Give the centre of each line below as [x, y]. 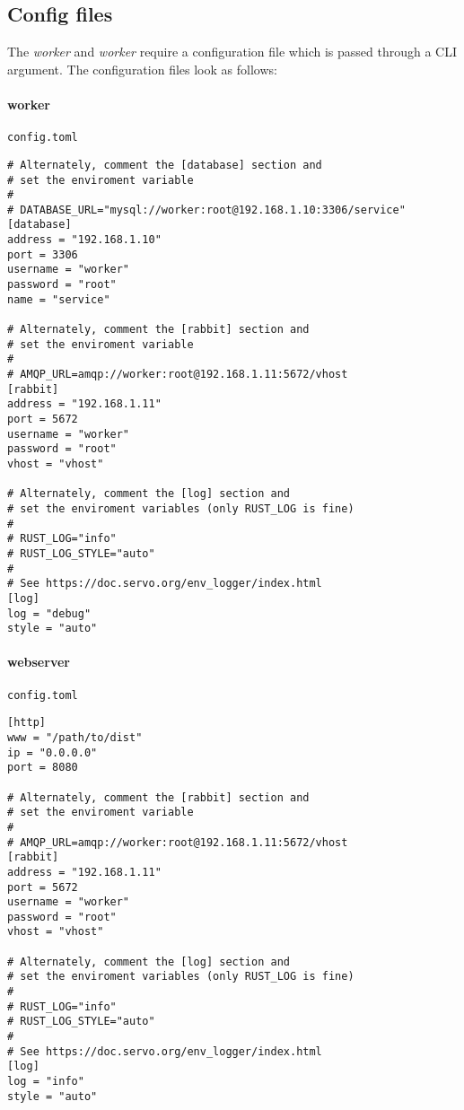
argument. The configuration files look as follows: [142, 69]
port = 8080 [43, 768]
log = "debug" [49, 613]
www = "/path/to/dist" [75, 737]
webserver [39, 662]
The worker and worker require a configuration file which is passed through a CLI [232, 52]
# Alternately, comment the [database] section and [165, 165]
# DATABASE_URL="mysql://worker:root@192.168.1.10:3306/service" [206, 210]
